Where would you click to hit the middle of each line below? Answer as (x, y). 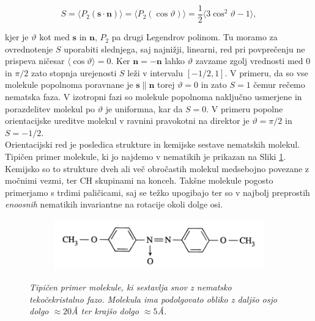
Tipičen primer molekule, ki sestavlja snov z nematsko (131, 287)
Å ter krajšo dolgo (105, 311)
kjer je (17, 37)
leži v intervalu (155, 72)
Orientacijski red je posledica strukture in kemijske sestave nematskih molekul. (153, 144)
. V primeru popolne (245, 108)
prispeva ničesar (35, 61)
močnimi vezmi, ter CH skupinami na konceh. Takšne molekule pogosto (139, 180)
